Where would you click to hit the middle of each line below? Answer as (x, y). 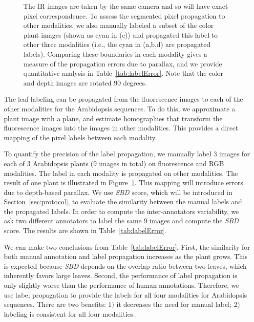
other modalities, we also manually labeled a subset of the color (119, 25)
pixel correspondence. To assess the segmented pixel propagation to (124, 15)
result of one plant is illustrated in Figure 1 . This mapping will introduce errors (124, 182)
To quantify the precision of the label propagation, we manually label (108, 154)
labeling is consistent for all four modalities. (70, 313)
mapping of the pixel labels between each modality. (81, 137)
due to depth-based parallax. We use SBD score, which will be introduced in (118, 192)
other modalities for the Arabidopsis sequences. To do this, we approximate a (120, 108)
